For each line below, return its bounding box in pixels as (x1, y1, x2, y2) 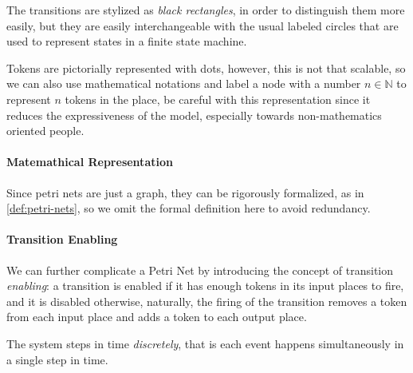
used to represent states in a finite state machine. (6, 33, 247, 50)
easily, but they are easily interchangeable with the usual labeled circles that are (6, 17, 399, 34)
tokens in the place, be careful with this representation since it (65, 90, 371, 107)
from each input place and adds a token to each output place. (6, 308, 307, 325)
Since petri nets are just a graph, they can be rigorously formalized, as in (6, 184, 364, 200)
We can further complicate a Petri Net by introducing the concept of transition (6, 261, 394, 278)
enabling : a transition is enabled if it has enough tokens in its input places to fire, (6, 277, 404, 294)
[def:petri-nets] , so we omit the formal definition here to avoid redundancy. (6, 200, 371, 216)
